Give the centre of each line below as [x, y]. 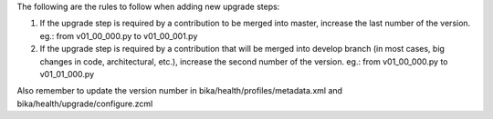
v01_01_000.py [67, 74]
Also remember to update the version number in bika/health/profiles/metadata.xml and [179, 91]
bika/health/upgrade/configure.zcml [85, 104]
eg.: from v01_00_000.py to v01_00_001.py [119, 35]
